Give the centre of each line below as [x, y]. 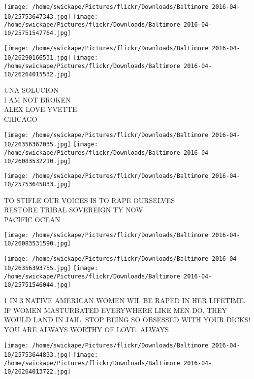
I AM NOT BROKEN [37, 99]
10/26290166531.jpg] [38, 58]
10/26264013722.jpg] [38, 371]
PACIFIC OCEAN [32, 219]
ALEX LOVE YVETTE [41, 109]
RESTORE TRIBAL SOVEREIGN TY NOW [74, 210]
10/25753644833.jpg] [38, 355]
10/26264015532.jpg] [38, 74]
